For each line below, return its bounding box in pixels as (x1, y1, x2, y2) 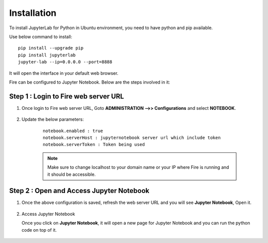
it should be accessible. (47, 171, 96, 177)
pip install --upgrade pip (18, 45, 84, 51)
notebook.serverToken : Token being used (43, 142, 145, 147)
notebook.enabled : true (43, 128, 103, 134)
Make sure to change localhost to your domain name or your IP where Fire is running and (47, 164, 229, 170)
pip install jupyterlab (18, 52, 76, 58)
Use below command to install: (9, 34, 72, 40)
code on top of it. (21, 227, 57, 233)
